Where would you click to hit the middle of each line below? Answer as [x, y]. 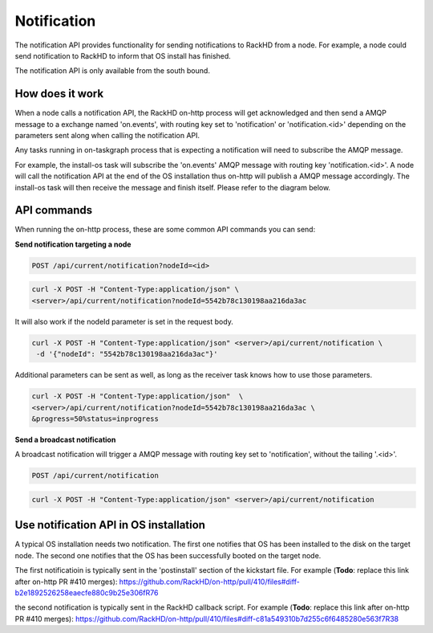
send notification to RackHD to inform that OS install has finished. [123, 55]
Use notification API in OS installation [110, 525]
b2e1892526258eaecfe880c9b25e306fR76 [87, 592]
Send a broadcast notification [65, 439]
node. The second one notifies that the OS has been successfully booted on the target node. [168, 555]
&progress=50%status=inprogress [95, 419]
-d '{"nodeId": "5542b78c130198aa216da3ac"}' [127, 354]
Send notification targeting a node [73, 244]
